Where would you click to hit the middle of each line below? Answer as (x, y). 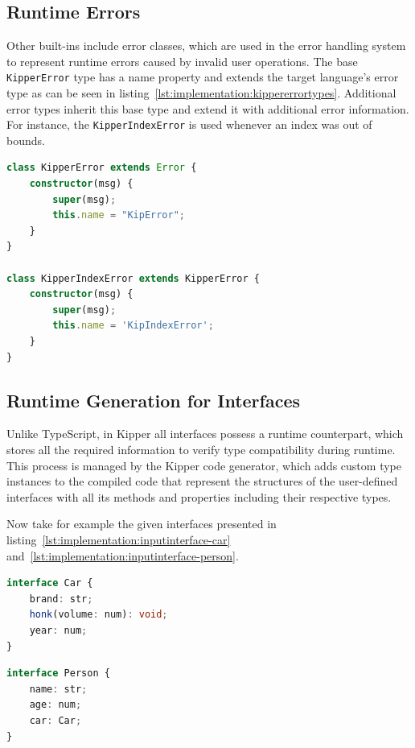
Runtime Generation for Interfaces (153, 400)
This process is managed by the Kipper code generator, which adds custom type (204, 465)
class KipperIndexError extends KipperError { (134, 278)
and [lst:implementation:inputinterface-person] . (123, 555)
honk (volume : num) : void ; (99, 615)
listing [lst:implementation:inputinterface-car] (119, 539)
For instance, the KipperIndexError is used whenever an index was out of (189, 124)
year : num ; (58, 630)
